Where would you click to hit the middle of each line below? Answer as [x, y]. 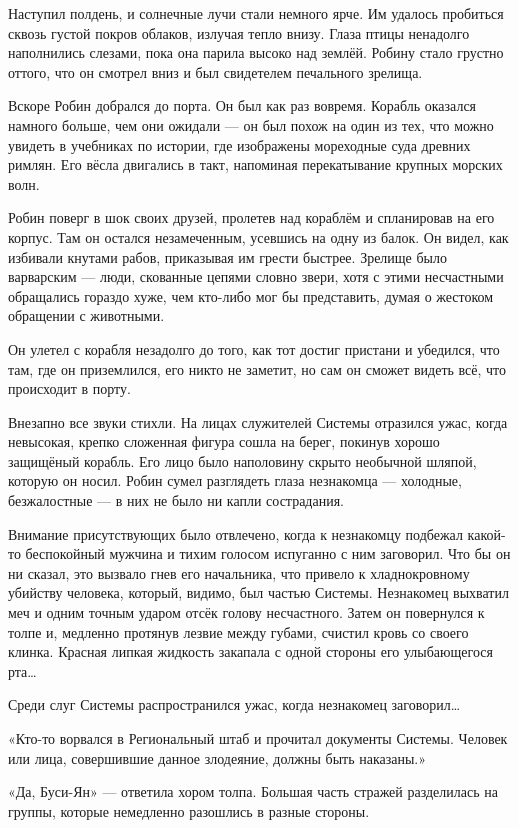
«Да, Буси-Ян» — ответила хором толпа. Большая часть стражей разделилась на [253, 791]
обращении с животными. [86, 315]
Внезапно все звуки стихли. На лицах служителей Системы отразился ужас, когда [258, 421]
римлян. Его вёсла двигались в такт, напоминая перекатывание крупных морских [255, 164]
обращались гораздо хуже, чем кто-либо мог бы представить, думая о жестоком [251, 295]
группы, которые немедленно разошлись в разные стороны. [189, 810]
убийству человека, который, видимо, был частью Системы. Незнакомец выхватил [258, 592]
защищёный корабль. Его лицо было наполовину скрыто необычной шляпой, [242, 460]
